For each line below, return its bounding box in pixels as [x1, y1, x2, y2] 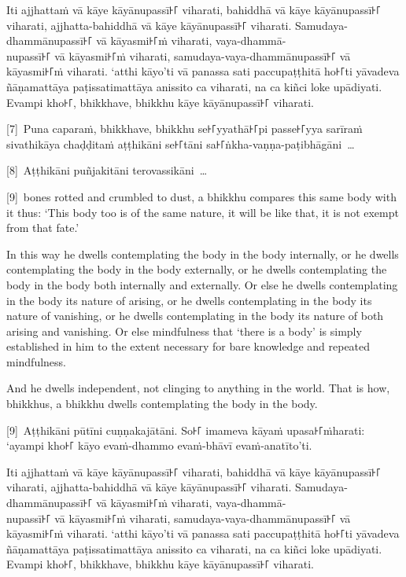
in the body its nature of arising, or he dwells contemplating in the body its [6, 292, 372, 308]
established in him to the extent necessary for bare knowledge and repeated [6, 338, 371, 355]
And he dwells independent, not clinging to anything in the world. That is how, [6, 380, 390, 396]
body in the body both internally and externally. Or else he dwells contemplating [6, 276, 398, 292]
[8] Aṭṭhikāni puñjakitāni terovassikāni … [6, 162, 208, 178]
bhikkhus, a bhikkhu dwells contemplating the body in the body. [6, 395, 318, 412]
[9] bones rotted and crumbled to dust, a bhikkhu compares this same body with [6, 188, 397, 204]
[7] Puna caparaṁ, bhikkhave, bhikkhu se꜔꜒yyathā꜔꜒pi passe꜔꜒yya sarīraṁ [6, 120, 363, 137]
